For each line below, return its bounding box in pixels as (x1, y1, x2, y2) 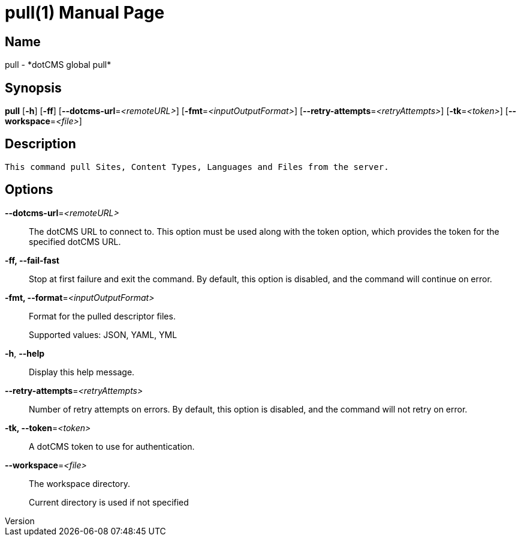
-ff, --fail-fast (5, 255, 59, 265)
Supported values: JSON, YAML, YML (29, 329, 177, 340)
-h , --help (5, 348, 45, 358)
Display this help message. (29, 366, 135, 377)
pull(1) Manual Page (5, 2, 165, 23)
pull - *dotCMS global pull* (5, 59, 112, 70)
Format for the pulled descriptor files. (29, 310, 176, 321)
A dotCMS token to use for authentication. (29, 441, 195, 452)
